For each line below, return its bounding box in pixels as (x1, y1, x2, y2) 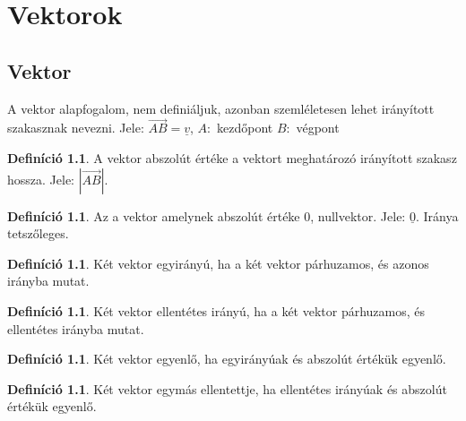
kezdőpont (216, 118, 273, 137)
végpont (296, 118, 340, 137)
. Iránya (415, 206, 459, 225)
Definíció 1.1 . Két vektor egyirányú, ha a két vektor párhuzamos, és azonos (7, 253, 429, 272)
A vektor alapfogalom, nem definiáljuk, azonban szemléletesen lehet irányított (7, 99, 435, 117)
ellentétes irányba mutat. (7, 319, 144, 338)
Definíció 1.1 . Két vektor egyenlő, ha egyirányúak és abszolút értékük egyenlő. (7, 349, 446, 368)
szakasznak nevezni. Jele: (7, 118, 144, 137)
